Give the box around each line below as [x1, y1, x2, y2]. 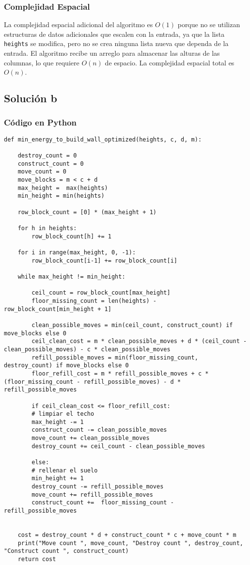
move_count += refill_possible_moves [31, 491, 153, 498]
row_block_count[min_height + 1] [4, 305, 111, 313]
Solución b [4, 91, 57, 106]
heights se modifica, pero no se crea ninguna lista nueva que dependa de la [4, 38, 229, 48]
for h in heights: [17, 225, 77, 232]
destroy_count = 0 [17, 152, 77, 159]
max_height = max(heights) [17, 184, 108, 191]
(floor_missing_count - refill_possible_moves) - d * [4, 378, 181, 385]
